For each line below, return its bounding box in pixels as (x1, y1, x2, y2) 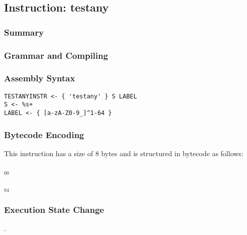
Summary (4, 26, 44, 38)
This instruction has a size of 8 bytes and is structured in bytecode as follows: (4, 148, 243, 158)
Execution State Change (4, 203, 104, 215)
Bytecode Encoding (4, 128, 84, 141)
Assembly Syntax (4, 72, 75, 84)
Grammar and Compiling (4, 49, 108, 61)
